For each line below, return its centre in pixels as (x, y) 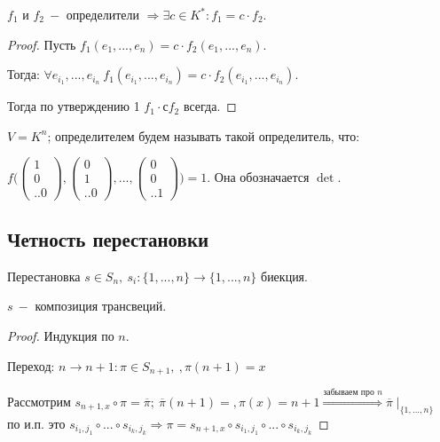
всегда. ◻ (210, 106)
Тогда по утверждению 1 (74, 106)
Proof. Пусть (42, 44)
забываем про (349, 392)
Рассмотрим (39, 401)
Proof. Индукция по (61, 335)
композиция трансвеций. (101, 306)
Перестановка (44, 276)
